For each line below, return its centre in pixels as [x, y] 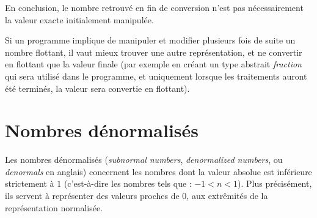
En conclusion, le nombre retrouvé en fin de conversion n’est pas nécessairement [154, 7]
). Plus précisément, [275, 183]
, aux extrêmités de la [227, 196]
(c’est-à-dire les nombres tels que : [128, 183]
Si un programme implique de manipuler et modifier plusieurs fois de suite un [150, 40]
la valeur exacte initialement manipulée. [79, 19]
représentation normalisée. [54, 207]
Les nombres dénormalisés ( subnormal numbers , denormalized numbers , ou [144, 160]
